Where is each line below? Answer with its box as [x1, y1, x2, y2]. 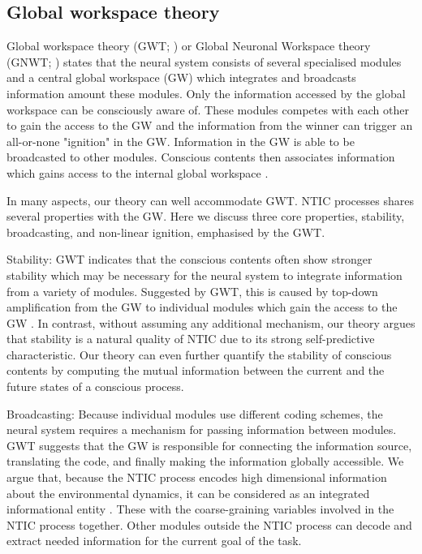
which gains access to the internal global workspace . [6, 164, 269, 181]
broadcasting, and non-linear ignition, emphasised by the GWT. [6, 223, 325, 240]
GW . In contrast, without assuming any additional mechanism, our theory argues [6, 314, 416, 331]
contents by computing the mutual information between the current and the [6, 362, 385, 379]
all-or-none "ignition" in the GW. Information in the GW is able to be [6, 132, 355, 149]
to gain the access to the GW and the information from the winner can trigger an [6, 117, 413, 134]
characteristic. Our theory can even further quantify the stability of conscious [6, 346, 392, 363]
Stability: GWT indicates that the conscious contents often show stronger [6, 251, 372, 268]
